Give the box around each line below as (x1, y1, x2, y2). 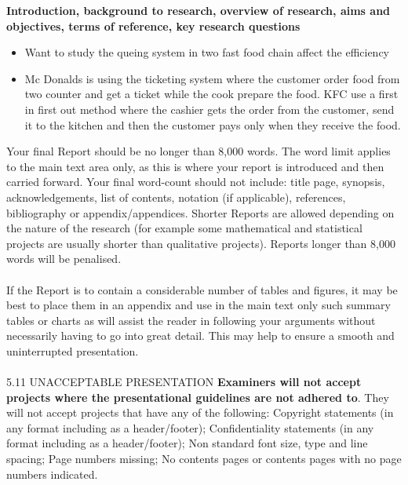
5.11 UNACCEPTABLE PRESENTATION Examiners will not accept (6, 374, 362, 390)
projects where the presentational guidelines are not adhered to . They (6, 388, 389, 405)
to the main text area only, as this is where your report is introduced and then (6, 158, 384, 174)
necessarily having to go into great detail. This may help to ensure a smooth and (6, 327, 395, 344)
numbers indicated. (6, 465, 98, 482)
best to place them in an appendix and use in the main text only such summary (6, 297, 391, 313)
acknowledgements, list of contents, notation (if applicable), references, (6, 188, 346, 205)
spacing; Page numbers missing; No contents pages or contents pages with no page (6, 450, 402, 467)
